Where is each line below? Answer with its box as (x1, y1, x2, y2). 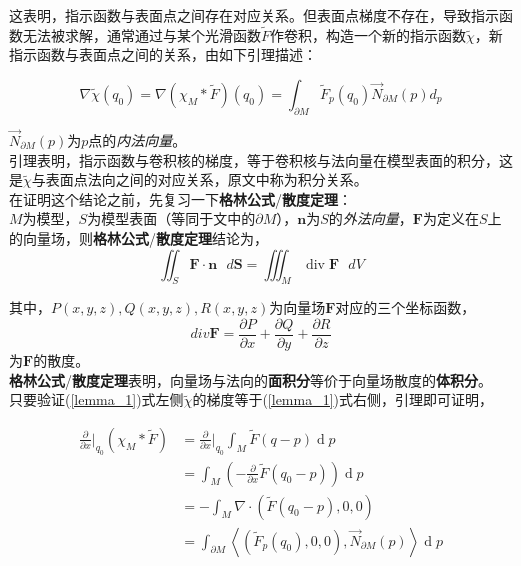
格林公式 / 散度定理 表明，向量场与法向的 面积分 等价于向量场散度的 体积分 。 (9, 369, 492, 390)
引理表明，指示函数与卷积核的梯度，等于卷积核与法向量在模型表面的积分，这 (9, 149, 513, 170)
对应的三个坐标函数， (335, 297, 476, 318)
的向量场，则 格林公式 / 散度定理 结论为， (9, 227, 268, 248)
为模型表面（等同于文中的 (87, 208, 256, 229)
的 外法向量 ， (328, 208, 413, 229)
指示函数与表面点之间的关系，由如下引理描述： (9, 44, 317, 65)
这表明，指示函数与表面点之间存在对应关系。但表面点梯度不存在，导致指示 (9, 5, 499, 25)
